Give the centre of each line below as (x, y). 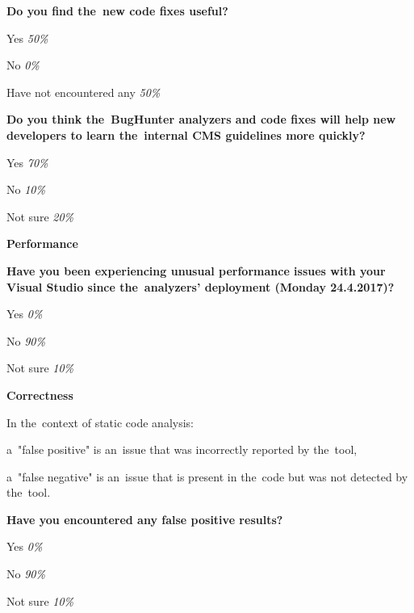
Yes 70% (27, 162)
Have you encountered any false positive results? (145, 519)
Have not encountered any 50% (84, 92)
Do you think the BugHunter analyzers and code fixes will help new (201, 119)
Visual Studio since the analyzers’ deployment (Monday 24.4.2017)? (201, 286)
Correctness (40, 395)
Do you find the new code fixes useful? (117, 10)
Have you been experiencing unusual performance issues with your (196, 270)
